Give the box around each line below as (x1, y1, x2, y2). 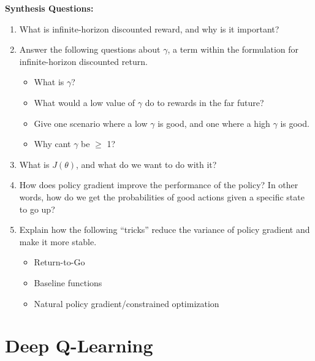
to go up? (19, 202, 55, 215)
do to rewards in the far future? (145, 96, 264, 108)
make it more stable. (19, 235, 97, 248)
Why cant (34, 137, 71, 150)
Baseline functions (34, 276, 102, 289)
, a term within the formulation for (167, 43, 299, 56)
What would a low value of (34, 96, 135, 108)
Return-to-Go (34, 256, 85, 268)
